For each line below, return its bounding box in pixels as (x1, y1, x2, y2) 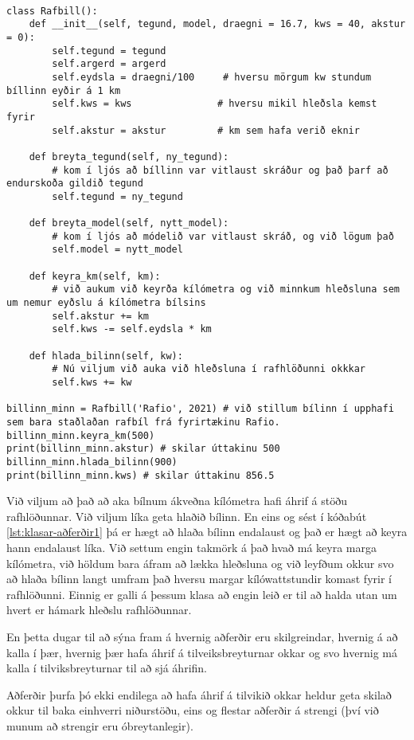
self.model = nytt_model (52, 244, 183, 256)
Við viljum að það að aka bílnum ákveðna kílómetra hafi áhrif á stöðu (6, 492, 347, 509)
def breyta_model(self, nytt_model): (29, 217, 229, 229)
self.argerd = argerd (52, 58, 166, 70)
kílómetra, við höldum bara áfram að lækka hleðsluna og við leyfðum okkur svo (6, 554, 394, 571)
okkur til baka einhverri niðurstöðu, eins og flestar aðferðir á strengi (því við (6, 702, 379, 718)
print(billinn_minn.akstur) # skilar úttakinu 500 (6, 443, 280, 455)
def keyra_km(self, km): (29, 270, 161, 282)
